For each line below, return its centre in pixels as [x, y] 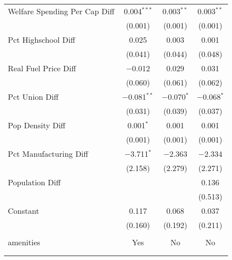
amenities [24, 242]
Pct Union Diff [33, 97]
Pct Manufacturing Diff [48, 154]
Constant [24, 211]
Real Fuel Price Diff [42, 68]
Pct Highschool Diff [41, 40]
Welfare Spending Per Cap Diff [61, 11]
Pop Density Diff [37, 125]
